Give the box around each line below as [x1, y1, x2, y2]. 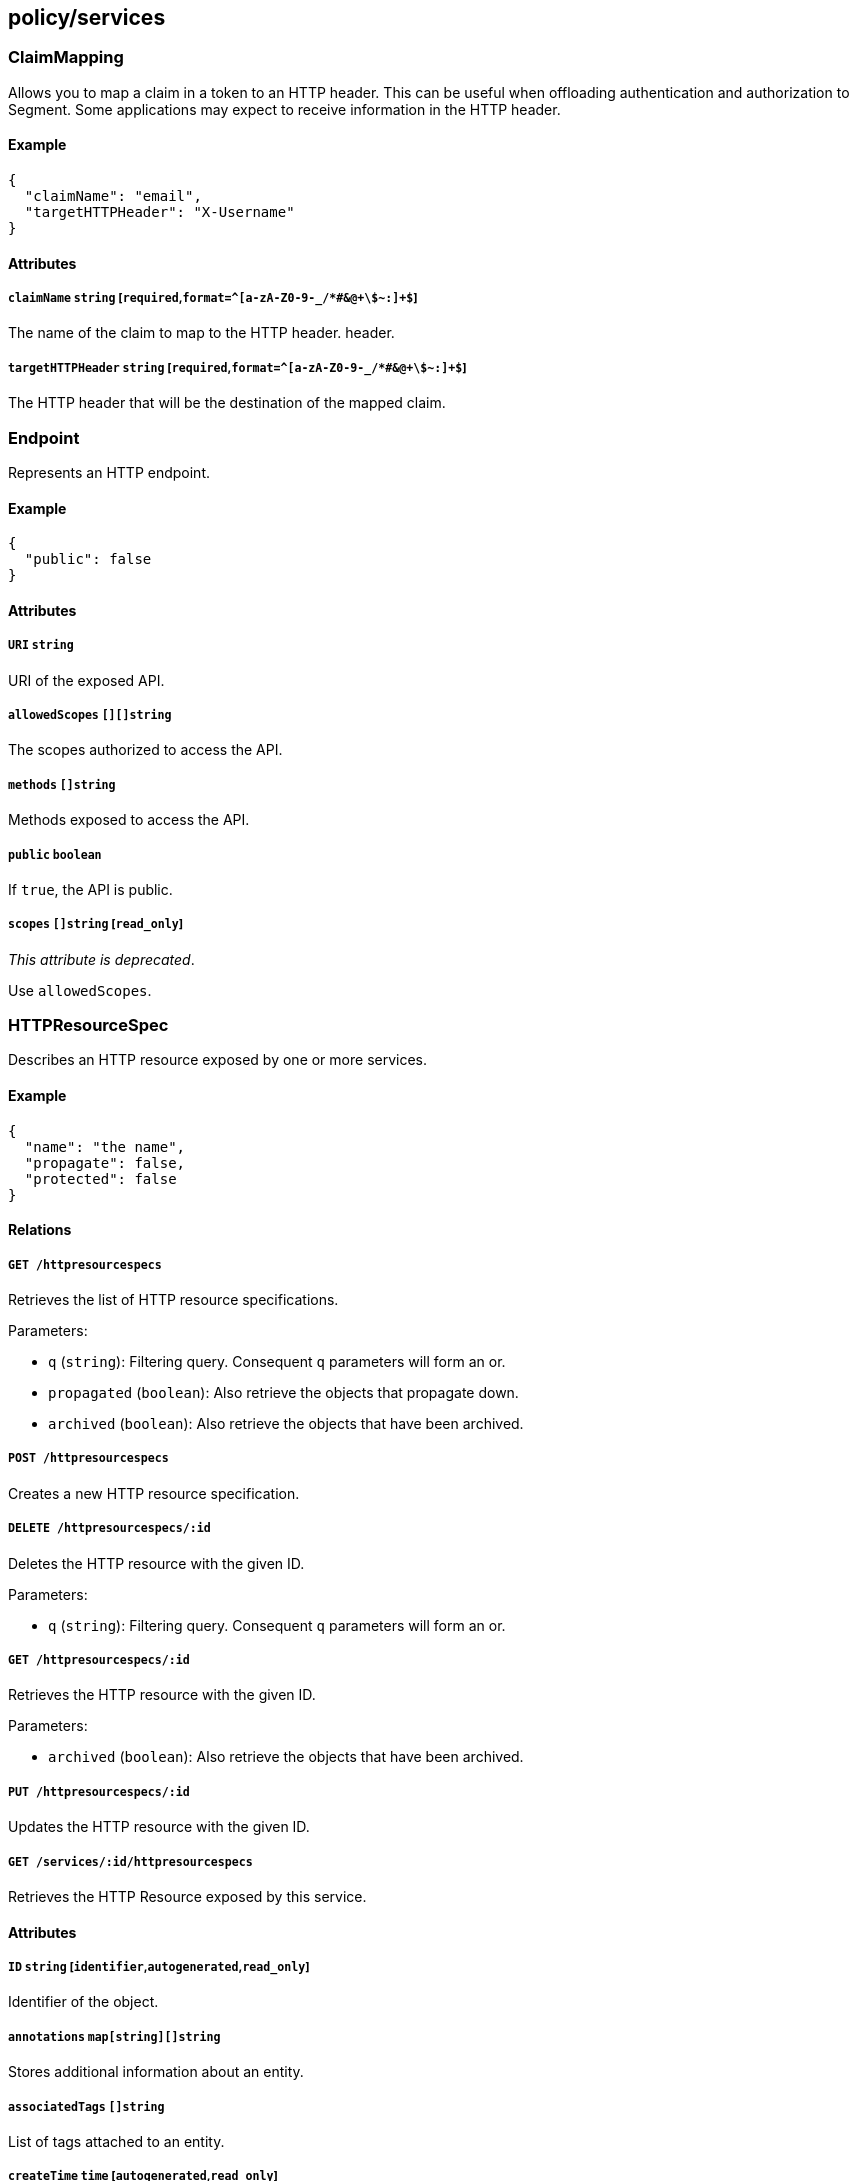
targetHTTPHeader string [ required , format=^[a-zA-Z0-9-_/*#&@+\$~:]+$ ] [8, 360, 467, 375]
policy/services [8, 5, 166, 30]
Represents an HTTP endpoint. [8, 463, 211, 481]
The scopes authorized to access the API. [8, 741, 283, 759]
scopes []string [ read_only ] [8, 917, 184, 932]
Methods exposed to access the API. [8, 811, 250, 829]
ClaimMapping [8, 47, 124, 68]
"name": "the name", [24, 1138, 186, 1155]
